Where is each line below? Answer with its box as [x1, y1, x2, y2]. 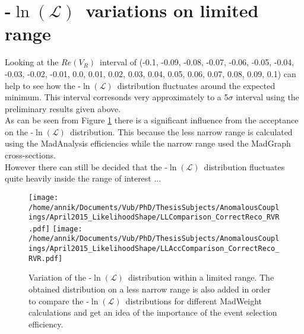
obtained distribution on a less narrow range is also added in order [28, 283, 271, 295]
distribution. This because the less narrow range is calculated [69, 125, 293, 138]
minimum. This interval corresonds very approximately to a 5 [5, 91, 229, 103]
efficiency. [28, 317, 64, 330]
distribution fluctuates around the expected [117, 79, 275, 91]
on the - [5, 125, 34, 138]
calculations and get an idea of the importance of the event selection [28, 306, 277, 319]
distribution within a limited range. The [128, 271, 274, 284]
